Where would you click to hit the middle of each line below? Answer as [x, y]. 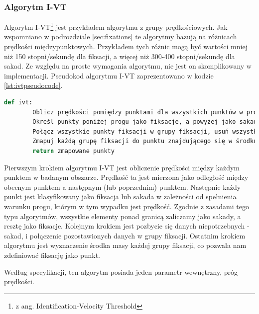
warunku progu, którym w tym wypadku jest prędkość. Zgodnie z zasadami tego [127, 206]
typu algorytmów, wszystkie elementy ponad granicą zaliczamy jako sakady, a [123, 216]
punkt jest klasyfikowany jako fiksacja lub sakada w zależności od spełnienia [120, 196]
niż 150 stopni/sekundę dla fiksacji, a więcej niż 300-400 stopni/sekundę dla [120, 56]
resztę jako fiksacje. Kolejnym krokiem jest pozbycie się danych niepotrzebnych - [127, 226]
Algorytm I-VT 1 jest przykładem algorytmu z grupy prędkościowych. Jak [116, 26]
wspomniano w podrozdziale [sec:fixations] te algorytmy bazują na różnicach [121, 37]
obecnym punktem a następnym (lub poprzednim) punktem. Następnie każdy [123, 187]
